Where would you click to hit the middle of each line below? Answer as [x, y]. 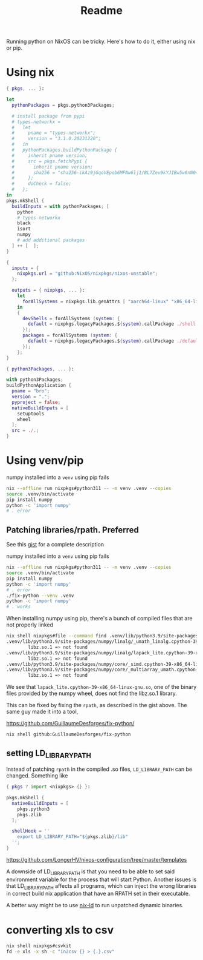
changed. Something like [37, 776]
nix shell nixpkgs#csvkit [39, 946]
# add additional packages [51, 240]
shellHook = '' [31, 831]
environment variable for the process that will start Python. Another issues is [101, 879]
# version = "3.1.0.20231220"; [56, 139]
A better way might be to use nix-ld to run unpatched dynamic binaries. [95, 905]
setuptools [31, 414]
